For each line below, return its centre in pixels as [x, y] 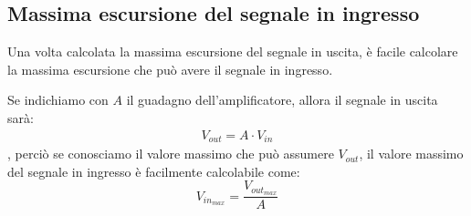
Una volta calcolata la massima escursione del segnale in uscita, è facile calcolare [233, 51]
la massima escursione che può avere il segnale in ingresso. [170, 69]
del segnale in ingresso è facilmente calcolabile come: [154, 171]
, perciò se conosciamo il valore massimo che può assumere [171, 154]
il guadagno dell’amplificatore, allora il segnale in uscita [282, 100]
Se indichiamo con [58, 100]
